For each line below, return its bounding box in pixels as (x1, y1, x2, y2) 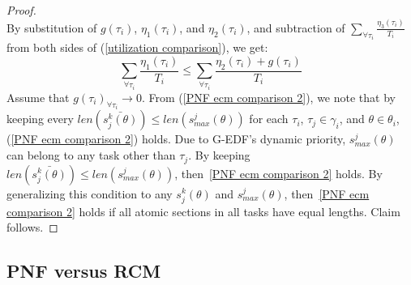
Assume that (6, 89, 70, 106)
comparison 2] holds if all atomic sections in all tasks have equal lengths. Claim (6, 202, 400, 219)
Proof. (6, 2, 36, 18)
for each (249, 110, 289, 127)
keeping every (6, 110, 74, 127)
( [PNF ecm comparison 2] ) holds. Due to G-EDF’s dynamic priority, (6, 130, 346, 147)
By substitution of (6, 19, 97, 36)
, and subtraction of (246, 19, 345, 36)
